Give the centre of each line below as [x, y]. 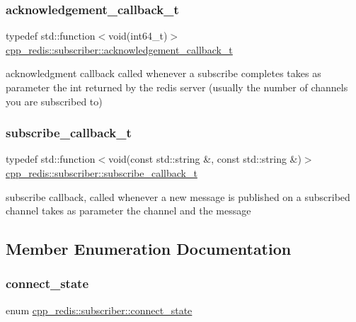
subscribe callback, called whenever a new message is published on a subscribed [178, 196]
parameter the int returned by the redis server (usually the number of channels [177, 87]
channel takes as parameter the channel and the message [128, 211]
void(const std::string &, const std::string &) [205, 159]
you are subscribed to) [54, 101]
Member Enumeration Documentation [149, 249]
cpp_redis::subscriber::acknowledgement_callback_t [119, 49]
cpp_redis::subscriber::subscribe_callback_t [102, 173]
